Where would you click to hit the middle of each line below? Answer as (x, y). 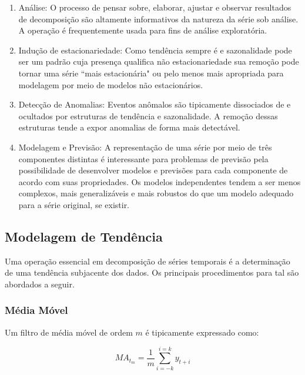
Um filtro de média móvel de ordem (69, 332)
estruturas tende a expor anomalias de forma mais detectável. (129, 127)
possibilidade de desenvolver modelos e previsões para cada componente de (153, 170)
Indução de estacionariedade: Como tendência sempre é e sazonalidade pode (155, 50)
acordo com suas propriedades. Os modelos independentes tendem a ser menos (160, 181)
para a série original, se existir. (74, 204)
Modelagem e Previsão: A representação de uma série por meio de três (145, 147)
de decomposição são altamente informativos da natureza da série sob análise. (158, 19)
